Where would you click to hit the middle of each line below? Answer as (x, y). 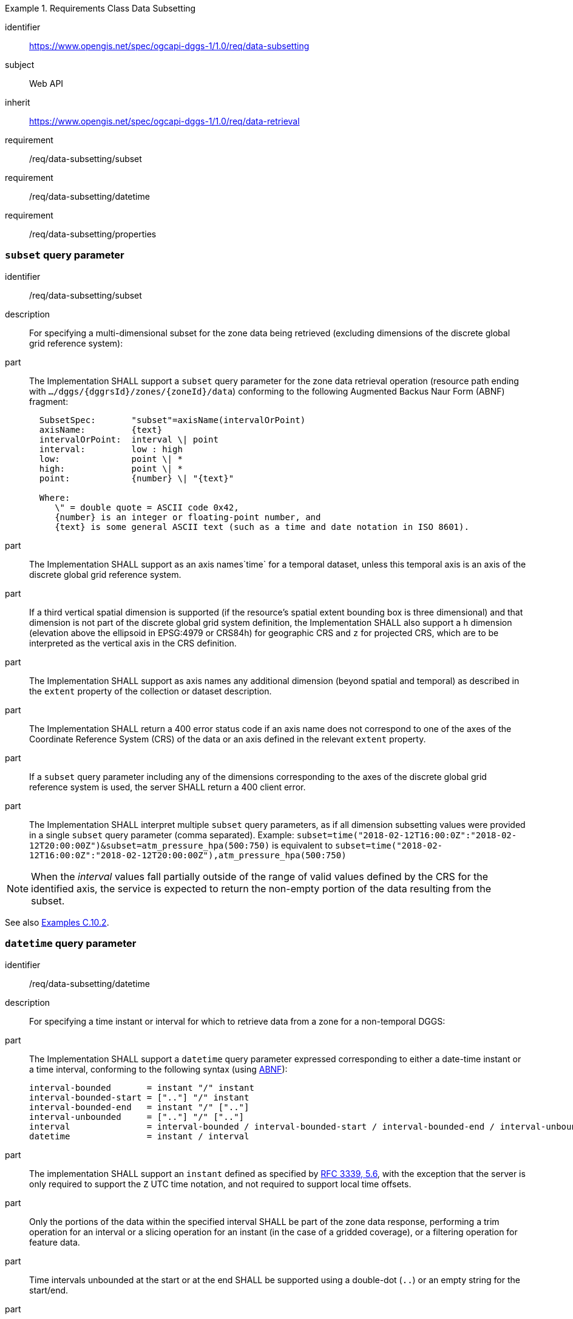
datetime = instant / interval (139, 1136)
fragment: (49, 401)
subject (20, 65)
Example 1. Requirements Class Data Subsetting (100, 8)
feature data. (55, 1242)
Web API (46, 83)
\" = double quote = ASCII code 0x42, (147, 507)
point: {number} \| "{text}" (137, 478)
